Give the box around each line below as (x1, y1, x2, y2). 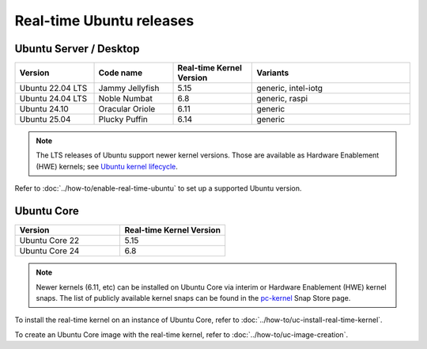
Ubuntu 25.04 (19, 114, 71, 125)
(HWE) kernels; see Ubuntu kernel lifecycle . (36, 161, 178, 171)
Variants (256, 67, 289, 78)
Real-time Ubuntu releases (14, 12, 195, 29)
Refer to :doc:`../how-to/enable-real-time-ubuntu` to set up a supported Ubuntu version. (14, 184, 302, 193)
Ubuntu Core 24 (19, 245, 80, 256)
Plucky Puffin (98, 114, 148, 125)
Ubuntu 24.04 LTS (19, 93, 88, 104)
